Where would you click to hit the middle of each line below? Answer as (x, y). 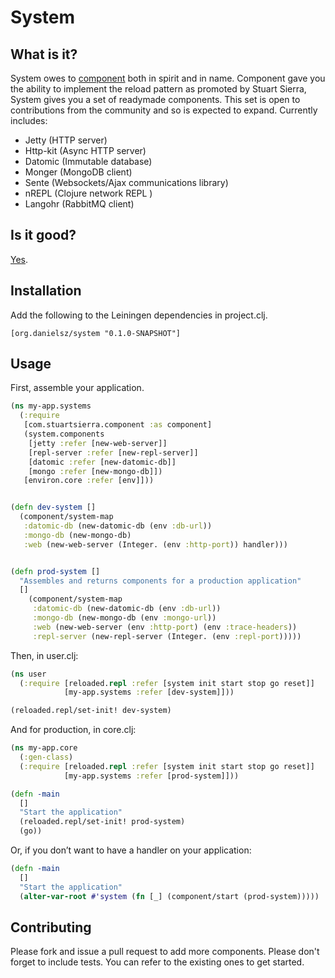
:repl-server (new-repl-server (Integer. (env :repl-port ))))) (167, 636)
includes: (29, 120)
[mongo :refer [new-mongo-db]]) (95, 471)
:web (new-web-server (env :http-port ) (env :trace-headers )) (165, 627)
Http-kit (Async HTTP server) (85, 150)
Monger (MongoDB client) (78, 172)
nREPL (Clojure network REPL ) (88, 193)
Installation (46, 291)
